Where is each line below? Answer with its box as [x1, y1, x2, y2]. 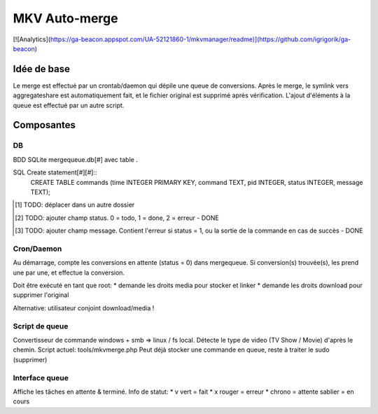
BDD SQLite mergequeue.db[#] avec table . [13, 155, 138, 164]
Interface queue [13, 373, 69, 382]
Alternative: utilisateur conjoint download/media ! [13, 303, 155, 312]
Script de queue [13, 321, 69, 331]
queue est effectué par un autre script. [13, 101, 125, 109]
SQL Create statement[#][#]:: [13, 168, 97, 177]
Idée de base [13, 63, 70, 75]
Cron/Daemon [13, 244, 62, 254]
